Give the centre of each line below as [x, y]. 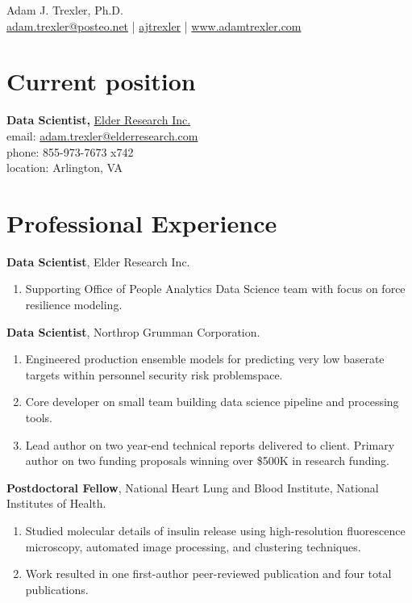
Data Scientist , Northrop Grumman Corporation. [133, 331]
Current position [101, 81]
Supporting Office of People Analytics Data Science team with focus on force [215, 289]
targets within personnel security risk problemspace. [154, 374]
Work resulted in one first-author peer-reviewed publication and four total [208, 574]
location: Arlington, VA [65, 167]
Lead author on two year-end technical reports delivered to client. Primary [210, 444]
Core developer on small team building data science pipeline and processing [212, 402]
